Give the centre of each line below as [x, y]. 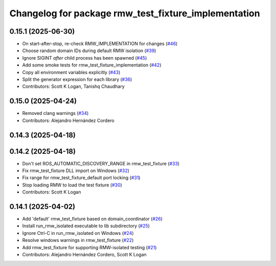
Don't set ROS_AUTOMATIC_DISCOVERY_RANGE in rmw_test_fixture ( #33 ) [101, 163]
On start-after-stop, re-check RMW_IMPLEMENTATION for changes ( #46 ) [100, 44]
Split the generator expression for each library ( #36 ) [77, 80]
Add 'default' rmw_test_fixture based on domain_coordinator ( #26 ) [93, 219]
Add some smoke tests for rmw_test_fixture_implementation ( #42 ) [92, 65]
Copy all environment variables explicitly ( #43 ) [71, 72]
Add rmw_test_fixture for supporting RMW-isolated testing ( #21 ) [89, 247]
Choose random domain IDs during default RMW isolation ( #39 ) [89, 51]
